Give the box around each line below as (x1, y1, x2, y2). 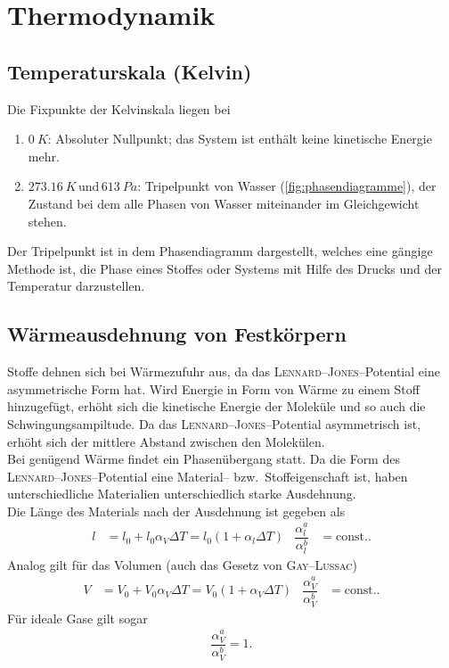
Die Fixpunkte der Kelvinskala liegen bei (7, 99, 231, 118)
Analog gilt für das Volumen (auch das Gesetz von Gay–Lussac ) (7, 555, 357, 573)
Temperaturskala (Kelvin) (7, 57, 252, 85)
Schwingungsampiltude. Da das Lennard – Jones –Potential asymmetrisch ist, (7, 414, 421, 433)
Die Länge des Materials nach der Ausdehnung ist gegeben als (7, 501, 346, 520)
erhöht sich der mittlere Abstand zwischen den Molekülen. (7, 432, 325, 450)
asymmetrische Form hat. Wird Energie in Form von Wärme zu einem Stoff (7, 379, 420, 398)
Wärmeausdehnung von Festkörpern (7, 320, 347, 348)
